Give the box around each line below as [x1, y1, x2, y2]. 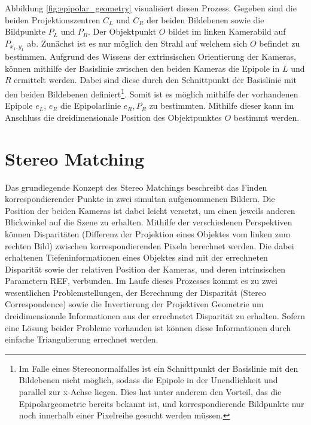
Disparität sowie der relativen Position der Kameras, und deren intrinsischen [5, 262, 285, 275]
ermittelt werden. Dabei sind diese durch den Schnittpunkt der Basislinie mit [14, 74, 297, 86]
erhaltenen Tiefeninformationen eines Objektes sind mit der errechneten [5, 251, 268, 264]
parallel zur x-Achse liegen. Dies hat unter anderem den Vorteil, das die [19, 386, 282, 398]
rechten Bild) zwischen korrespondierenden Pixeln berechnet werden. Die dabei [5, 239, 294, 252]
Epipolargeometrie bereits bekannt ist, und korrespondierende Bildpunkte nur [19, 397, 304, 409]
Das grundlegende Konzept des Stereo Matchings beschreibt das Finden [5, 181, 267, 193]
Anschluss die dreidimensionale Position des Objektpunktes [5, 111, 222, 123]
